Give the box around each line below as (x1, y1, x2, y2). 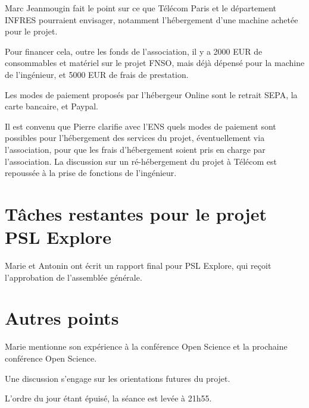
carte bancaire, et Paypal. (5, 100, 98, 112)
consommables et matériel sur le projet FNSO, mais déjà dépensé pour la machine (5, 57, 305, 69)
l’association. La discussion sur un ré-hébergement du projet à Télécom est (5, 155, 277, 167)
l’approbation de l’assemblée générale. (5, 271, 142, 283)
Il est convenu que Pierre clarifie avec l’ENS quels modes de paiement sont (5, 120, 276, 132)
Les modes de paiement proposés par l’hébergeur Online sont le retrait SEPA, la (5, 88, 298, 101)
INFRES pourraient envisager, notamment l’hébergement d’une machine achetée (5, 13, 298, 26)
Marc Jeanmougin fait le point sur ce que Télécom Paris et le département (5, 2, 277, 14)
